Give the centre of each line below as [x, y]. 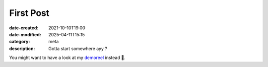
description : [22, 48]
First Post [29, 13]
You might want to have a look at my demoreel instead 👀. [67, 58]
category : [20, 42]
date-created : [24, 28]
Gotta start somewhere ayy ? [78, 48]
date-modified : [25, 34]
